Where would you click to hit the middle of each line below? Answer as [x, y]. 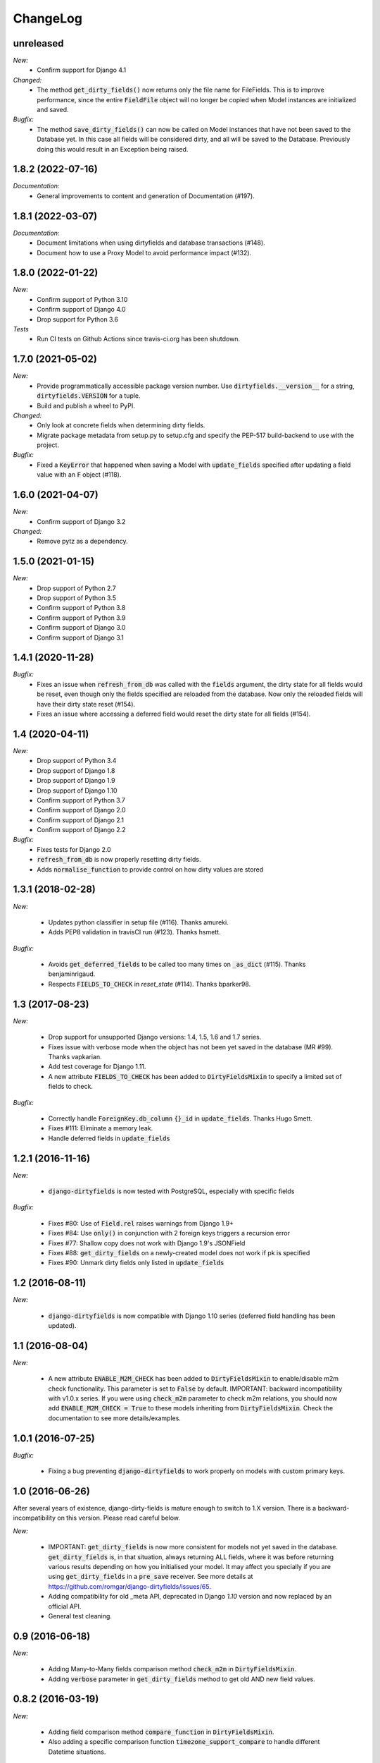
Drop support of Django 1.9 [76, 781]
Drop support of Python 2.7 [76, 588]
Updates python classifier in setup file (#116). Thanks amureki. [138, 922]
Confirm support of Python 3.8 [81, 608]
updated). [62, 1326]
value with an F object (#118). [79, 475]
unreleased [38, 43]
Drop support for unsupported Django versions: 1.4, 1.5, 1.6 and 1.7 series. [155, 1037]
